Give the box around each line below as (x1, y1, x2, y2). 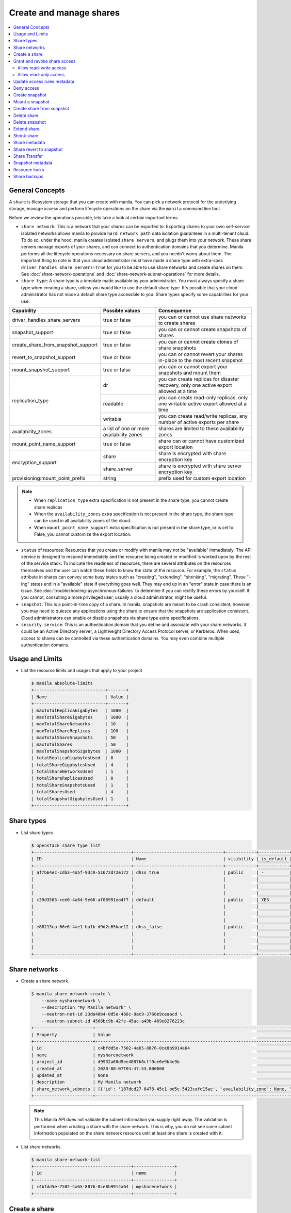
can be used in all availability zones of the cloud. (34, 518, 131, 524)
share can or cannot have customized (158, 437, 244, 444)
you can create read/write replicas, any (158, 412, 248, 419)
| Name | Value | (31, 694, 129, 700)
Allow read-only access (17, 72, 65, 78)
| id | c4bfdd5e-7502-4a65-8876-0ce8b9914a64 (31, 1046, 190, 1051)
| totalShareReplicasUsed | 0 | (31, 775, 129, 781)
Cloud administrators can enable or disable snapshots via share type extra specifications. (21, 615, 200, 621)
